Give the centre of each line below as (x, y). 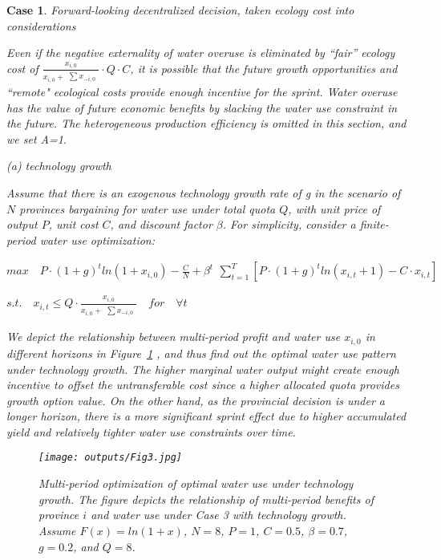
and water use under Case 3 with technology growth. (218, 515)
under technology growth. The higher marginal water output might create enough (203, 369)
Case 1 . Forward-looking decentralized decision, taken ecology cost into (180, 10)
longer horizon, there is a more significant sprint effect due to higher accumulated (206, 416)
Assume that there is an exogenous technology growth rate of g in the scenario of (204, 192)
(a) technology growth (59, 166)
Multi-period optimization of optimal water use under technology (196, 483)
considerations (41, 25)
